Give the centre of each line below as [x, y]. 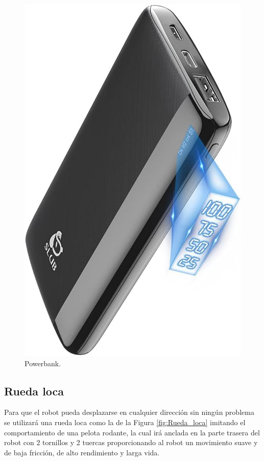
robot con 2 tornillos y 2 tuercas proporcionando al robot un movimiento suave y [131, 442]
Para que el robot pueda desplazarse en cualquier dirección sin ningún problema [129, 412]
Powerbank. [43, 363]
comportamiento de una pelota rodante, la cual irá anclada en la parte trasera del [132, 432]
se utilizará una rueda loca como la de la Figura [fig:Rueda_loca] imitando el [125, 422]
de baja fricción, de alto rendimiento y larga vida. [82, 452]
